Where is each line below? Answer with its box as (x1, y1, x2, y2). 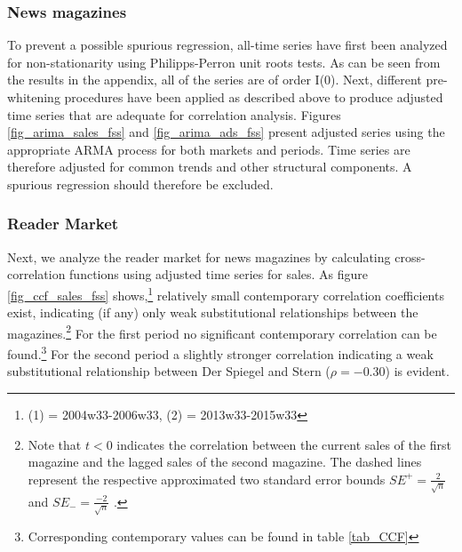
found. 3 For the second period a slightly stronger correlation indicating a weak (7, 342, 434, 363)
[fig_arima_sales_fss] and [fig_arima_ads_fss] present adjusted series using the (7, 123, 445, 141)
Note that (28, 435, 82, 453)
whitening (7, 88, 60, 106)
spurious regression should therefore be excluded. (7, 174, 274, 193)
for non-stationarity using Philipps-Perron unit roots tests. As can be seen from (7, 52, 441, 71)
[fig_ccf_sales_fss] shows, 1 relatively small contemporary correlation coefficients (7, 283, 444, 304)
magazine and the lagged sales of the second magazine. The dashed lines (28, 452, 422, 471)
